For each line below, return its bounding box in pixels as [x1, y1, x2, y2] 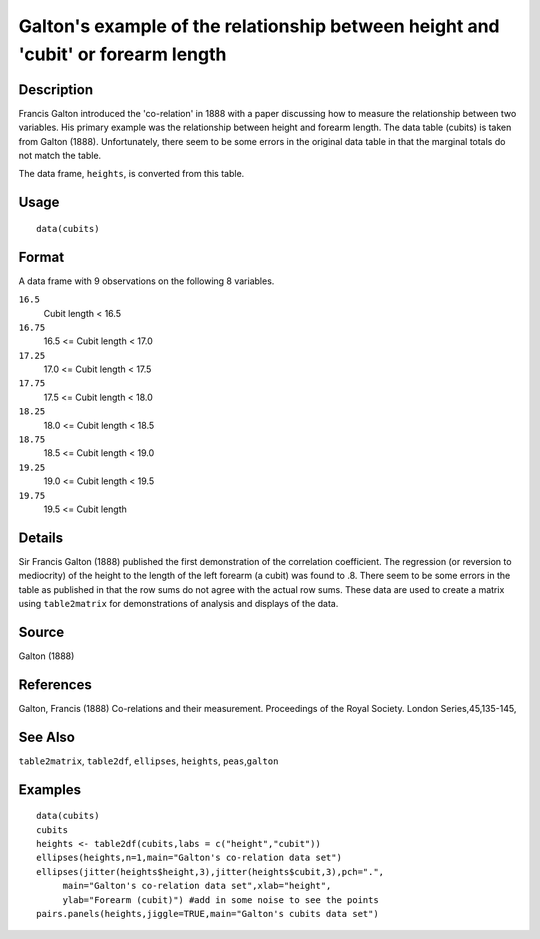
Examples [18, 781, 82, 798]
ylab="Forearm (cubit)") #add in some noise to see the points [62, 894, 379, 905]
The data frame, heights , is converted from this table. [18, 168, 245, 180]
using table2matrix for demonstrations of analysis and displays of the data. [18, 598, 339, 610]
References [18, 676, 92, 693]
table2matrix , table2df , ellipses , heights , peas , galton [18, 755, 279, 767]
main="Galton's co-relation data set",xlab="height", [62, 880, 332, 892]
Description [18, 81, 94, 98]
